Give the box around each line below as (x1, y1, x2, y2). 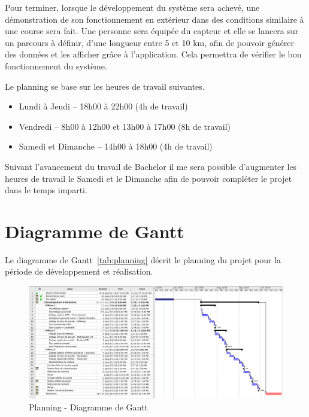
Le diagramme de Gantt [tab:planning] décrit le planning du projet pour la (5, 253, 281, 266)
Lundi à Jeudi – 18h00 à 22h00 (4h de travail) (19, 100, 188, 112)
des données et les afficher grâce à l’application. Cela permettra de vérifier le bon (5, 48, 302, 60)
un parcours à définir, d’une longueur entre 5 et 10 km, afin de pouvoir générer (5, 36, 295, 48)
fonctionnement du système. (5, 59, 107, 72)
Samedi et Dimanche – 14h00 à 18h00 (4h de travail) (19, 140, 213, 153)
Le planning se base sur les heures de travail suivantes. (5, 80, 205, 92)
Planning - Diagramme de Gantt (29, 401, 148, 413)
